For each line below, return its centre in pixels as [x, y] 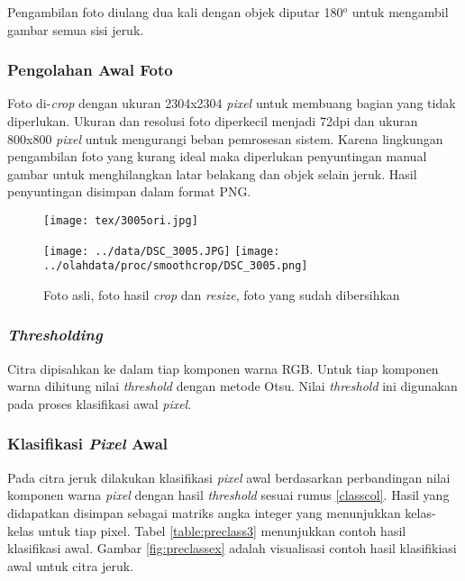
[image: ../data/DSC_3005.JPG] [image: [162, 251]
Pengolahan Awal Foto [90, 70]
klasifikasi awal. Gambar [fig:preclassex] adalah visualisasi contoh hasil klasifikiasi [232, 548]
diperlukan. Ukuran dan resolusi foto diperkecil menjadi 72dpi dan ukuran [213, 121]
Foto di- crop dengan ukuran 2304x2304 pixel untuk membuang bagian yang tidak [232, 103]
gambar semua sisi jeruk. [76, 29]
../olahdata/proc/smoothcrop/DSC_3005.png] [176, 266]
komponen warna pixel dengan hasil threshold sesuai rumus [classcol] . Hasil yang [228, 495]
